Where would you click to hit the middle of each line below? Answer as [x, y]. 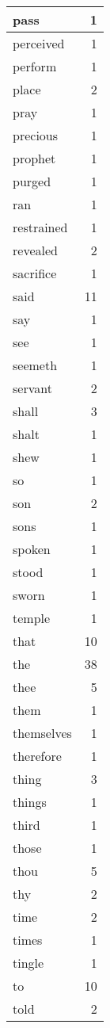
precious [36, 135]
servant [32, 388]
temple [32, 618]
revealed [35, 250]
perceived [39, 43]
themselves [42, 733]
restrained [40, 227]
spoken [32, 549]
